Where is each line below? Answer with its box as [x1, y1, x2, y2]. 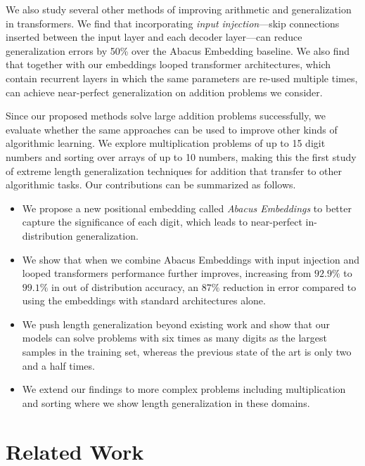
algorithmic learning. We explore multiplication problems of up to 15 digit [6, 136, 326, 150]
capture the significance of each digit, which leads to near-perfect [22, 214, 302, 229]
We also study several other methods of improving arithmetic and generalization [6, 2, 352, 16]
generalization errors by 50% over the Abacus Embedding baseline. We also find [6, 43, 350, 58]
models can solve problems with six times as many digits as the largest [22, 330, 327, 345]
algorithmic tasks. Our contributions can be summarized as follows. [6, 177, 296, 192]
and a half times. [22, 358, 95, 373]
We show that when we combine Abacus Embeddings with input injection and [22, 252, 359, 266]
